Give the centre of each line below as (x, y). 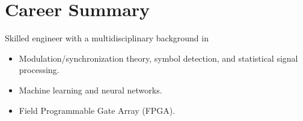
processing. (39, 70)
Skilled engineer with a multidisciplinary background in (107, 38)
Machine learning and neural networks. (90, 90)
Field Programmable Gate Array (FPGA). (97, 110)
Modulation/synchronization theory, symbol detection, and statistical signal (158, 58)
